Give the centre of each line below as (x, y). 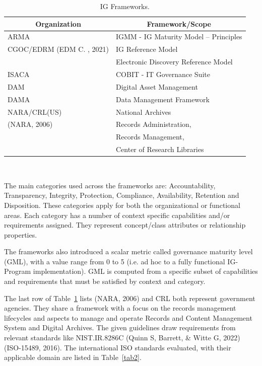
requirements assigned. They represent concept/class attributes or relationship (125, 225)
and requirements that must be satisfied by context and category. (105, 281)
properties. (21, 234)
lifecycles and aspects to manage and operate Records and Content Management (128, 317)
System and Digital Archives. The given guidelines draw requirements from (120, 327)
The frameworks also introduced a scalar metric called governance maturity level (128, 251)
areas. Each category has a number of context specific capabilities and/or (117, 215)
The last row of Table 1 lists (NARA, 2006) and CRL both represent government (130, 298)
